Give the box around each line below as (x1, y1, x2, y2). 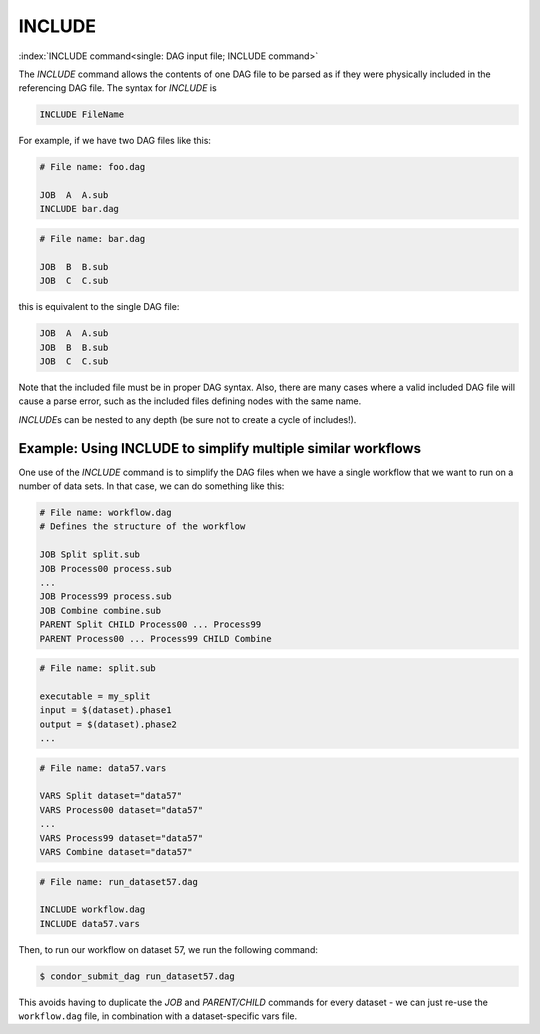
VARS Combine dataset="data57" (39, 846, 194, 857)
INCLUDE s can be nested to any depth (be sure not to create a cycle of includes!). (18, 413, 357, 425)
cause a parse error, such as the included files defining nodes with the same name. (18, 395, 362, 407)
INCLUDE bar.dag (39, 203, 120, 215)
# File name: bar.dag (39, 233, 146, 245)
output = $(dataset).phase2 (39, 718, 177, 730)
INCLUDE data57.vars (39, 918, 140, 929)
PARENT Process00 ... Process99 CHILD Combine (39, 633, 272, 644)
